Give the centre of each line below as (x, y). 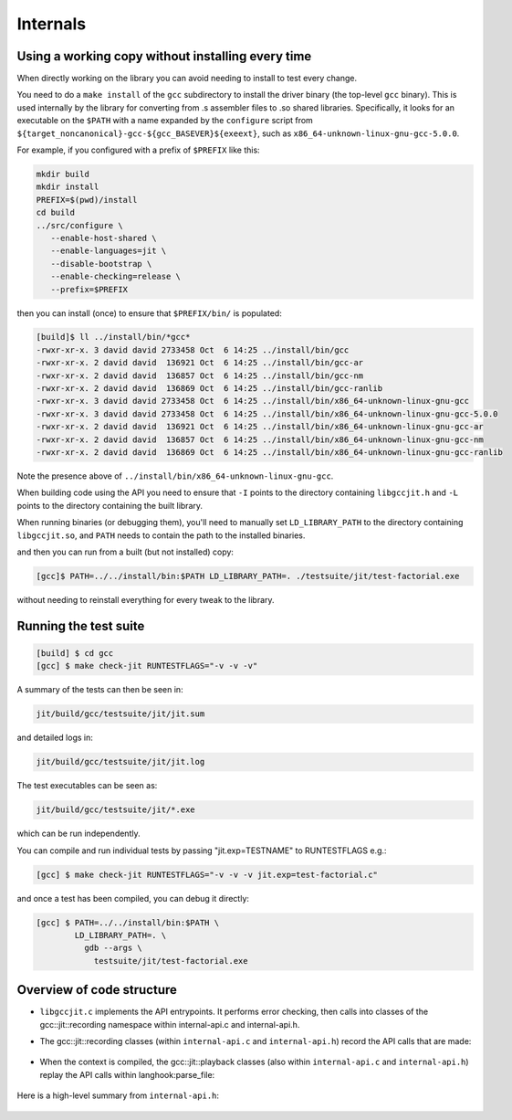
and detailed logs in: (55, 738)
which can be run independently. (78, 834)
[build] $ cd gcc (75, 653)
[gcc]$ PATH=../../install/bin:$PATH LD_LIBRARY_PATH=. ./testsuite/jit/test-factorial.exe (248, 576)
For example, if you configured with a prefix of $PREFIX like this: (138, 150)
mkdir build (63, 174)
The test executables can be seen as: (87, 786)
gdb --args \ (113, 948)
